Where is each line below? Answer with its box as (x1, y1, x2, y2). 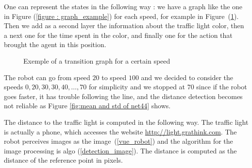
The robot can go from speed (4, 72, 90, 82)
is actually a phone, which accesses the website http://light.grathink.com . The (4, 126, 237, 136)
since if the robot (196, 82, 247, 92)
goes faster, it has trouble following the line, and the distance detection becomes (4, 91, 243, 101)
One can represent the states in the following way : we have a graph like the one (4, 1, 243, 11)
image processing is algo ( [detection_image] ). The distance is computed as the (4, 145, 237, 155)
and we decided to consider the (141, 72, 234, 82)
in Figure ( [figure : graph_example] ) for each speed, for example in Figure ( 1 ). (4, 11, 239, 21)
